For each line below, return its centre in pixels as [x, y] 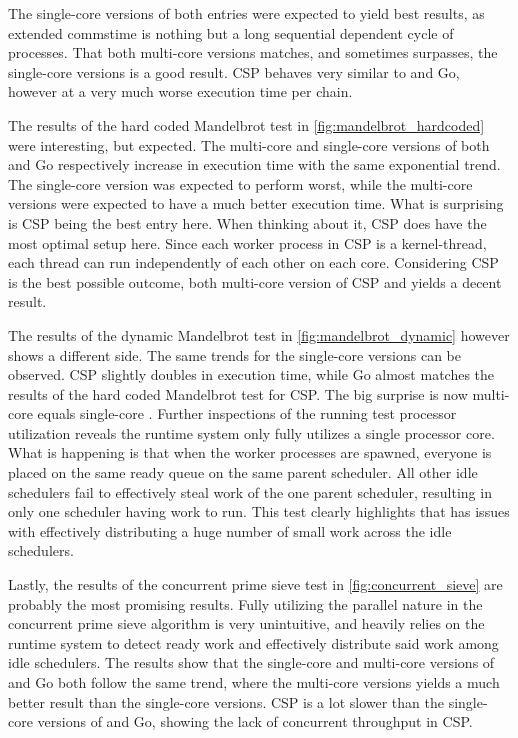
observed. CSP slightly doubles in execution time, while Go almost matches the [251, 374]
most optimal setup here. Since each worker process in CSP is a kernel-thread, [247, 242]
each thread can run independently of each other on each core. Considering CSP [253, 262]
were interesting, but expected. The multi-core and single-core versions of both [249, 144]
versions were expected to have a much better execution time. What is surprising [256, 203]
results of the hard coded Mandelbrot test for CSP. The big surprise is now [238, 393]
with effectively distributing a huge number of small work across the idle [230, 530]
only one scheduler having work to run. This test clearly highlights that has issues [259, 511]
